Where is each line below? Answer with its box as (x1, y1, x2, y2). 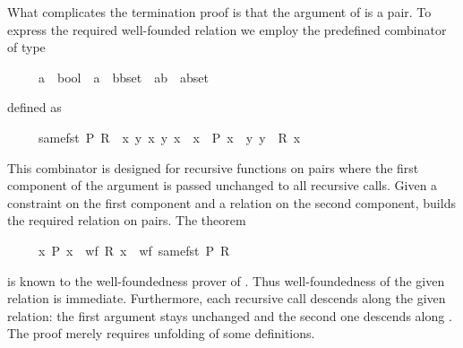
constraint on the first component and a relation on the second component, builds (7, 193, 456, 212)
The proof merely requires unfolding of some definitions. (7, 324, 315, 343)
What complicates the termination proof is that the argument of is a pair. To (7, 3, 432, 21)
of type (7, 38, 46, 57)
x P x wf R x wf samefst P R (38, 240, 230, 259)
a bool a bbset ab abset (38, 67, 209, 86)
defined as (7, 98, 62, 117)
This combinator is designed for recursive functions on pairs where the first (7, 158, 419, 177)
